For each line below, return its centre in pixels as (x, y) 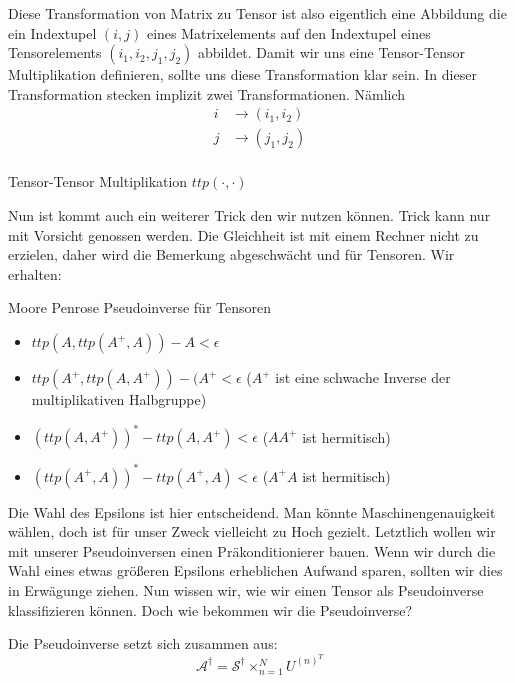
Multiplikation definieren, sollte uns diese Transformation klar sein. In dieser (242, 74)
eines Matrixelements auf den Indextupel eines (288, 32)
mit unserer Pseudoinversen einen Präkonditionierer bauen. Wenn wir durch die (252, 550)
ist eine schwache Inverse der (363, 377)
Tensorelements (55, 52)
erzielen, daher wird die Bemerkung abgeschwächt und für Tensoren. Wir (231, 254)
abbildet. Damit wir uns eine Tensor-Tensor (331, 52)
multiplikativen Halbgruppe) (119, 399)
